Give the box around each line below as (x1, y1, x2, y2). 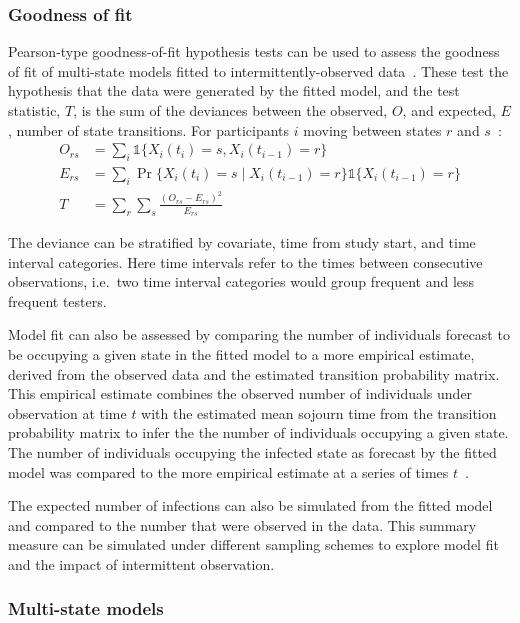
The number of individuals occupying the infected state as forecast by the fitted (8, 441, 497, 462)
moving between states (303, 119, 442, 140)
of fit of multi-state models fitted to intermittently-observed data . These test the (8, 60, 509, 81)
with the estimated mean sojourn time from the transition (141, 402, 497, 423)
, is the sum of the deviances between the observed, (73, 100, 388, 120)
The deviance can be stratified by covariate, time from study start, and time (8, 231, 476, 252)
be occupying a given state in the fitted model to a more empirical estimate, (8, 343, 475, 364)
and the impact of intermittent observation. (8, 553, 275, 574)
